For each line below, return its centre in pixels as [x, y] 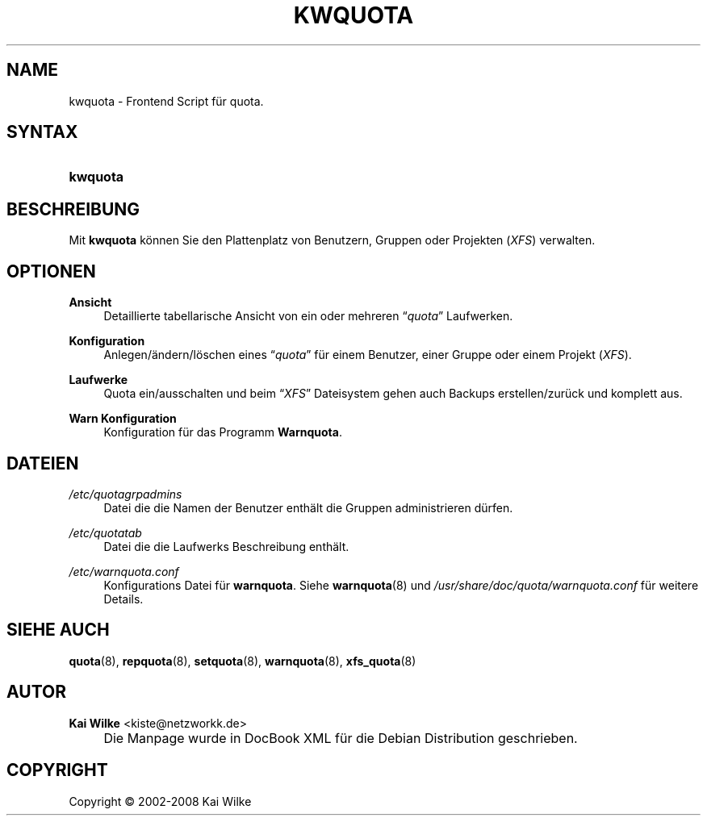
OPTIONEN [51, 271]
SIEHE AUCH [58, 630]
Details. [123, 599]
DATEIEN [43, 463]
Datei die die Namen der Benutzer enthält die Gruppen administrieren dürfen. [308, 507]
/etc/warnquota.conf [124, 571]
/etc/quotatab [105, 532]
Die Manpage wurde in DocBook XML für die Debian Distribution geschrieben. [341, 738]
